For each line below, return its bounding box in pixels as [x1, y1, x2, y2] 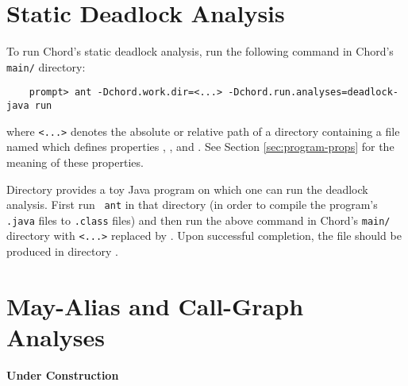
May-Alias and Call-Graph [6, 289, 304, 322]
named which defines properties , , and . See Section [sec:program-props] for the [6, 138, 395, 155]
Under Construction [6, 367, 119, 383]
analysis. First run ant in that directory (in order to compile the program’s [6, 196, 378, 213]
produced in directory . [6, 243, 118, 260]
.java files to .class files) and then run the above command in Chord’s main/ [6, 211, 391, 228]
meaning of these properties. [6, 153, 144, 170]
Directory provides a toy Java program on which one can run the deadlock [6, 180, 368, 197]
